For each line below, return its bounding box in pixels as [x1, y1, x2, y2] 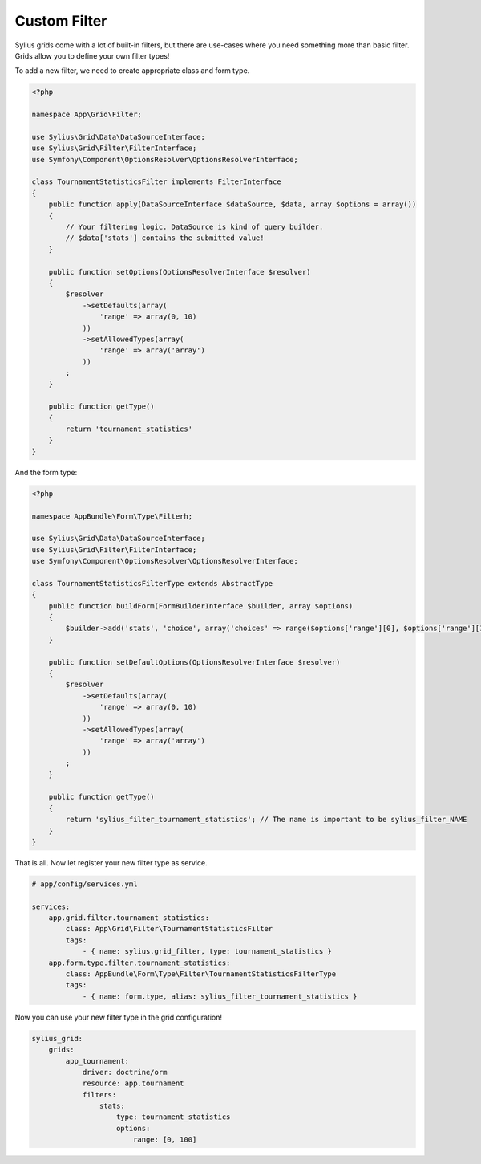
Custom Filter [14, 12, 107, 30]
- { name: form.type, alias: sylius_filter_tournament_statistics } [82, 991, 358, 1001]
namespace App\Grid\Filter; [31, 110, 142, 120]
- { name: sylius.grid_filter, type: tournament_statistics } [82, 947, 333, 956]
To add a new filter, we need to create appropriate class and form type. [14, 66, 250, 75]
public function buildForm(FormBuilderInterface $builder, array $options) [48, 601, 354, 610]
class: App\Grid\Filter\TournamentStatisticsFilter [65, 924, 273, 934]
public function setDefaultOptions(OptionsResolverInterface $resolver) [48, 657, 341, 666]
